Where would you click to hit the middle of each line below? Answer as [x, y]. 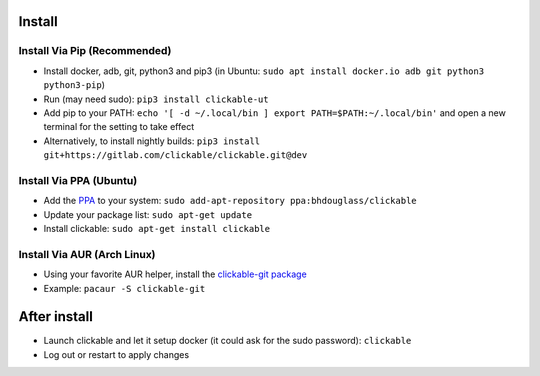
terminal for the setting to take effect [119, 127]
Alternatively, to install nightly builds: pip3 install [152, 141]
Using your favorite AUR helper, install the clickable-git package [175, 274]
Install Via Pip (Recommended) [95, 51]
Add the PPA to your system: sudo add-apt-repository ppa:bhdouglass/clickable [230, 201]
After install [56, 316]
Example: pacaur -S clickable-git [124, 288]
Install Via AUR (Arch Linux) [87, 254]
